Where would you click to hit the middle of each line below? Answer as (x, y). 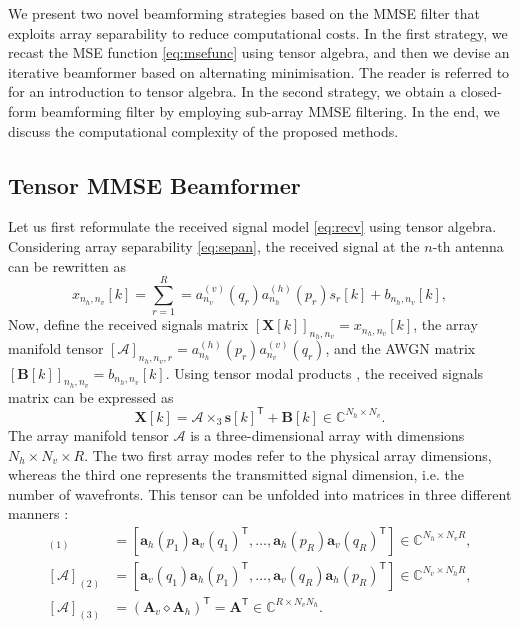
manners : (38, 513)
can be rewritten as (67, 265)
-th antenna (468, 245)
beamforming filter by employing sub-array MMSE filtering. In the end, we (270, 110)
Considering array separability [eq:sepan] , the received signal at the (214, 245)
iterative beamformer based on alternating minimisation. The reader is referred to (259, 71)
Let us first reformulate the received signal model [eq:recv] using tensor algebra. (252, 226)
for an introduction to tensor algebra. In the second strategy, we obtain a (232, 91)
